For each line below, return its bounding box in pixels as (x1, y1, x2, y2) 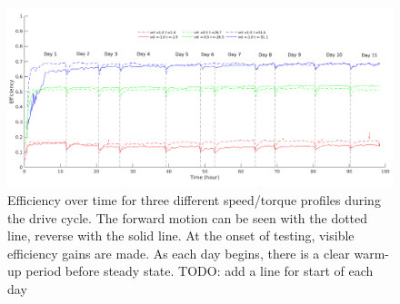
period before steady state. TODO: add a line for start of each (25, 261, 374, 280)
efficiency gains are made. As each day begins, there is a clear (7, 243, 350, 262)
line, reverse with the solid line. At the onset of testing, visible (7, 226, 355, 245)
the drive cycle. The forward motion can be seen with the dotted (7, 208, 368, 227)
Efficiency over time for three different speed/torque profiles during (7, 190, 381, 209)
